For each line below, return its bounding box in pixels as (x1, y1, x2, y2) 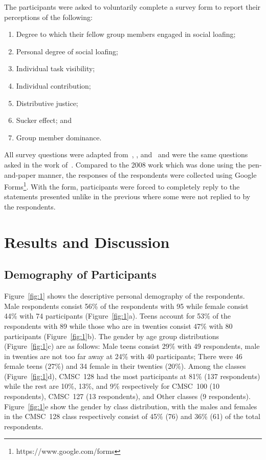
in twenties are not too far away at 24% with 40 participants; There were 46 (4, 350, 242, 361)
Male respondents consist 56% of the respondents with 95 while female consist (4, 300, 249, 311)
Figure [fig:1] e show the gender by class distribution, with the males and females (4, 401, 257, 411)
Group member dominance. (16, 132, 102, 142)
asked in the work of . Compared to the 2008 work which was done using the (4, 159, 246, 170)
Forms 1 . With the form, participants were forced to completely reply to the (4, 180, 240, 192)
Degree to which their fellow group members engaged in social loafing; (16, 29, 236, 39)
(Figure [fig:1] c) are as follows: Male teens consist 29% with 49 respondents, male (4, 341, 260, 351)
